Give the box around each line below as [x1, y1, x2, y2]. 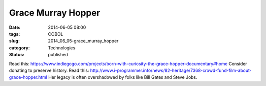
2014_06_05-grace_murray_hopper [48, 38, 119, 44]
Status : [9, 52, 25, 58]
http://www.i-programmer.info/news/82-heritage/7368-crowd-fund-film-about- [90, 67, 252, 73]
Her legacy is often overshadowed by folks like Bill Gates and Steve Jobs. [48, 74, 197, 80]
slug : [9, 38, 20, 44]
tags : [9, 31, 20, 37]
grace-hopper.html [9, 74, 48, 80]
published [48, 52, 68, 58]
